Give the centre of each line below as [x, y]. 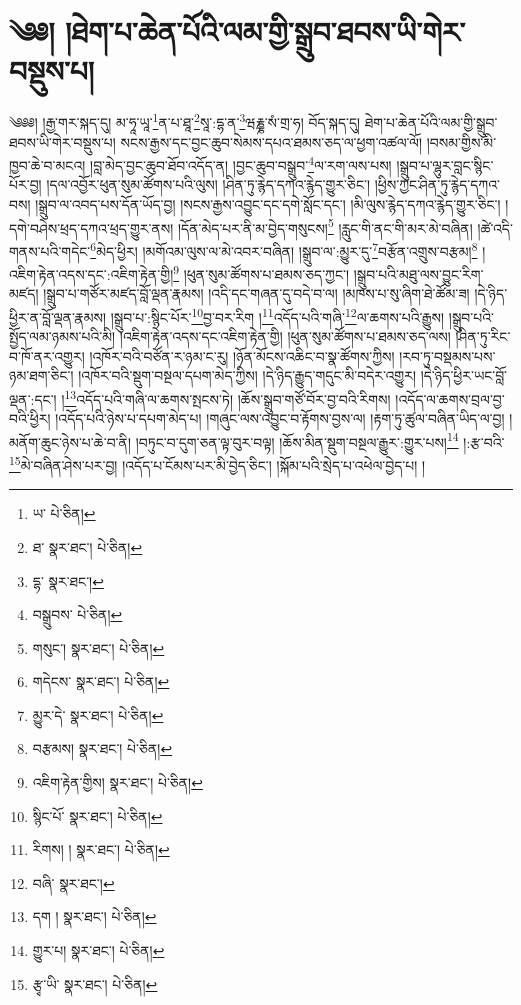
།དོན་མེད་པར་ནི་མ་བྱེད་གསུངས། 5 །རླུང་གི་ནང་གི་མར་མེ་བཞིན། [325, 226]
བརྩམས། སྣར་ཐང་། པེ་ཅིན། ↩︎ [102, 748]
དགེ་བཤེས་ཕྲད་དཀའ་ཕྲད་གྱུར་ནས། [91, 227]
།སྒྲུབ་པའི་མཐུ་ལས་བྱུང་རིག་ [418, 273]
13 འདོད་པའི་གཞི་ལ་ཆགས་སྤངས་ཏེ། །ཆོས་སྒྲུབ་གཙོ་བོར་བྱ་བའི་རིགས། [227, 397]
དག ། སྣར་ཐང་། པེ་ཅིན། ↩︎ [94, 916]
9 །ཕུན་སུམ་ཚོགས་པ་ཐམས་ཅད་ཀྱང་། [261, 272]
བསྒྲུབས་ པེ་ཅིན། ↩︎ [77, 614]
